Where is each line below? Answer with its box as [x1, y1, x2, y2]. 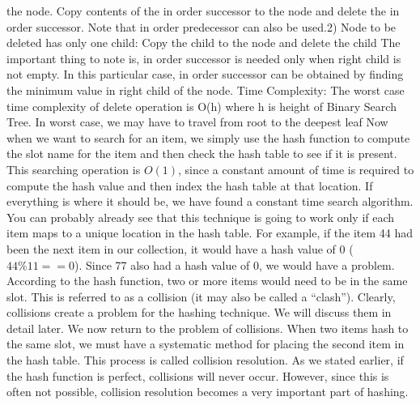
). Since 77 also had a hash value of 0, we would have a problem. [74, 256, 395, 273]
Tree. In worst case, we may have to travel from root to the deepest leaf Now [6, 113, 388, 130]
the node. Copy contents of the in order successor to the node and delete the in [6, 2, 400, 19]
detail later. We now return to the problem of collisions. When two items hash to [6, 319, 409, 336]
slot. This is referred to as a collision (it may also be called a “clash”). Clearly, [6, 288, 396, 305]
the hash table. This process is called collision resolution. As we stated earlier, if [6, 352, 404, 369]
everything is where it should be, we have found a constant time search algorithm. [6, 193, 414, 210]
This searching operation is [6, 160, 141, 177]
